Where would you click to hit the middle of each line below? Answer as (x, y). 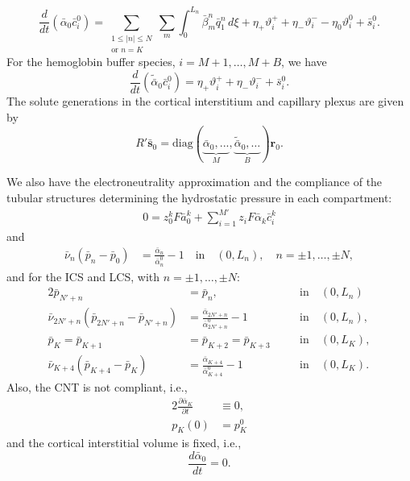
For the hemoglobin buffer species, (91, 62)
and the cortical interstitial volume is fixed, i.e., (124, 443)
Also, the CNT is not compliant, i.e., (97, 386)
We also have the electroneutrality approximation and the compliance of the (195, 182)
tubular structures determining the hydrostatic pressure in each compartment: (199, 197)
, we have (304, 62)
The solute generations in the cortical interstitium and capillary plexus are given (205, 101)
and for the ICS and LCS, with (83, 276)
